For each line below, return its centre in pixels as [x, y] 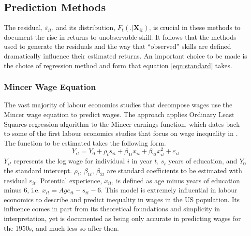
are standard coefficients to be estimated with [174, 170]
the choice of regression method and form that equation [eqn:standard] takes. [118, 65]
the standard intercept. [38, 170]
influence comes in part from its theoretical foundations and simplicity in [112, 209]
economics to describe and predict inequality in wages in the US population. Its [122, 199]
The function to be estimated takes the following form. [85, 142]
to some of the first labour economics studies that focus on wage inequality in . [121, 133]
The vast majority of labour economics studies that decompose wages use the [118, 105]
